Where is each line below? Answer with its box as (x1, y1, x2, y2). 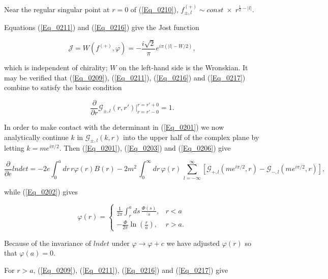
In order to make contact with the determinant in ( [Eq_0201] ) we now (4, 121, 224, 132)
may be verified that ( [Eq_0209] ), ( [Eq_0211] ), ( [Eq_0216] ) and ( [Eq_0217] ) (4, 72, 246, 82)
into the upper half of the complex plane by (123, 131, 259, 142)
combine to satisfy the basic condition (4, 82, 122, 93)
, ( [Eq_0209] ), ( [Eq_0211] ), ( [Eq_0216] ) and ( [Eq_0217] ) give (33, 264, 228, 275)
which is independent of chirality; (4, 62, 108, 73)
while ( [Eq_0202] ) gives (4, 186, 78, 197)
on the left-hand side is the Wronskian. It (119, 62, 248, 73)
